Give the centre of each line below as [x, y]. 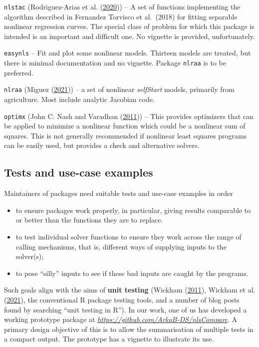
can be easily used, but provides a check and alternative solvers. [102, 145]
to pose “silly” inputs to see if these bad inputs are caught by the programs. [132, 273]
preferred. [19, 72]
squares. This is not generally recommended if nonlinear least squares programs [126, 135]
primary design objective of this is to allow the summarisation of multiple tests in [129, 329]
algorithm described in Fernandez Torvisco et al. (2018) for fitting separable [121, 16]
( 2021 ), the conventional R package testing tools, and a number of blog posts [122, 299]
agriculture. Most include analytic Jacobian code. [79, 99]
